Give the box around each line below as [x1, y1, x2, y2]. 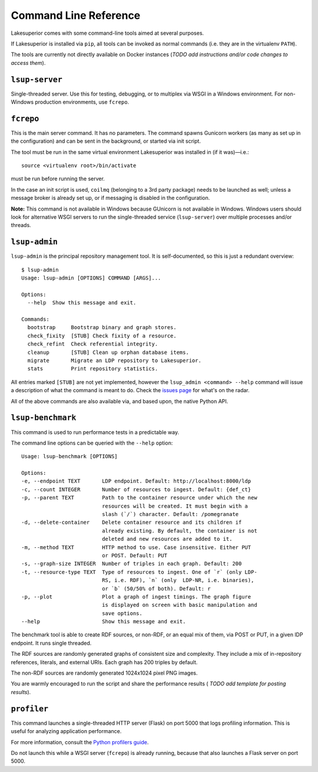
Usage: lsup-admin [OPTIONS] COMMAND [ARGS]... [21, 275, 161, 281]
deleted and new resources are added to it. [102, 536, 233, 543]
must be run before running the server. [11, 175, 105, 182]
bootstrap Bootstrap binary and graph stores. [27, 324, 177, 331]
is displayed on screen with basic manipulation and [102, 602, 257, 609]
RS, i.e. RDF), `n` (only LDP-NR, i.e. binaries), [102, 577, 254, 584]
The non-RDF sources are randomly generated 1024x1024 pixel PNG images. [11, 669, 198, 676]
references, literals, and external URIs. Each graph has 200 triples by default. [11, 658, 198, 666]
